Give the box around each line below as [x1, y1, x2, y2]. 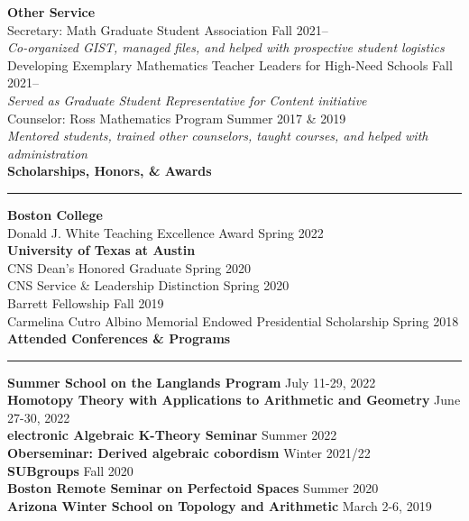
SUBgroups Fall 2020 [7, 461, 133, 480]
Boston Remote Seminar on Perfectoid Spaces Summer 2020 [7, 479, 379, 498]
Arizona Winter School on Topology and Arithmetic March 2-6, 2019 [7, 496, 432, 515]
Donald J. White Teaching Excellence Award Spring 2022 [7, 223, 324, 242]
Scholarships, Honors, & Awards [7, 161, 212, 180]
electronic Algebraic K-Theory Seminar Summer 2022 [7, 425, 337, 444]
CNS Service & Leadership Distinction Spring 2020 [7, 276, 290, 295]
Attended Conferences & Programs [7, 329, 231, 348]
